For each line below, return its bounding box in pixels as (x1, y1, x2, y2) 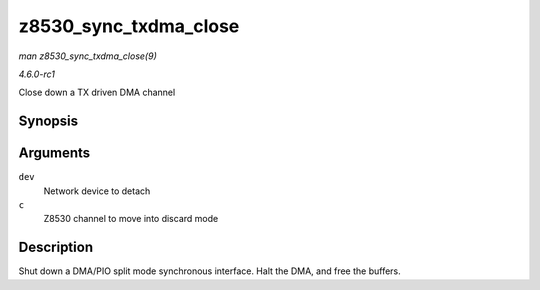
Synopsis (18, 113, 79, 130)
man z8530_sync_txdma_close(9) (18, 50, 157, 62)
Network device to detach (43, 185, 151, 197)
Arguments (18, 145, 91, 162)
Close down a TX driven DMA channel (18, 86, 176, 99)
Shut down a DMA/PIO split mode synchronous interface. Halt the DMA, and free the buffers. (18, 265, 402, 277)
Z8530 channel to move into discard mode (43, 213, 219, 225)
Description (18, 239, 94, 256)
